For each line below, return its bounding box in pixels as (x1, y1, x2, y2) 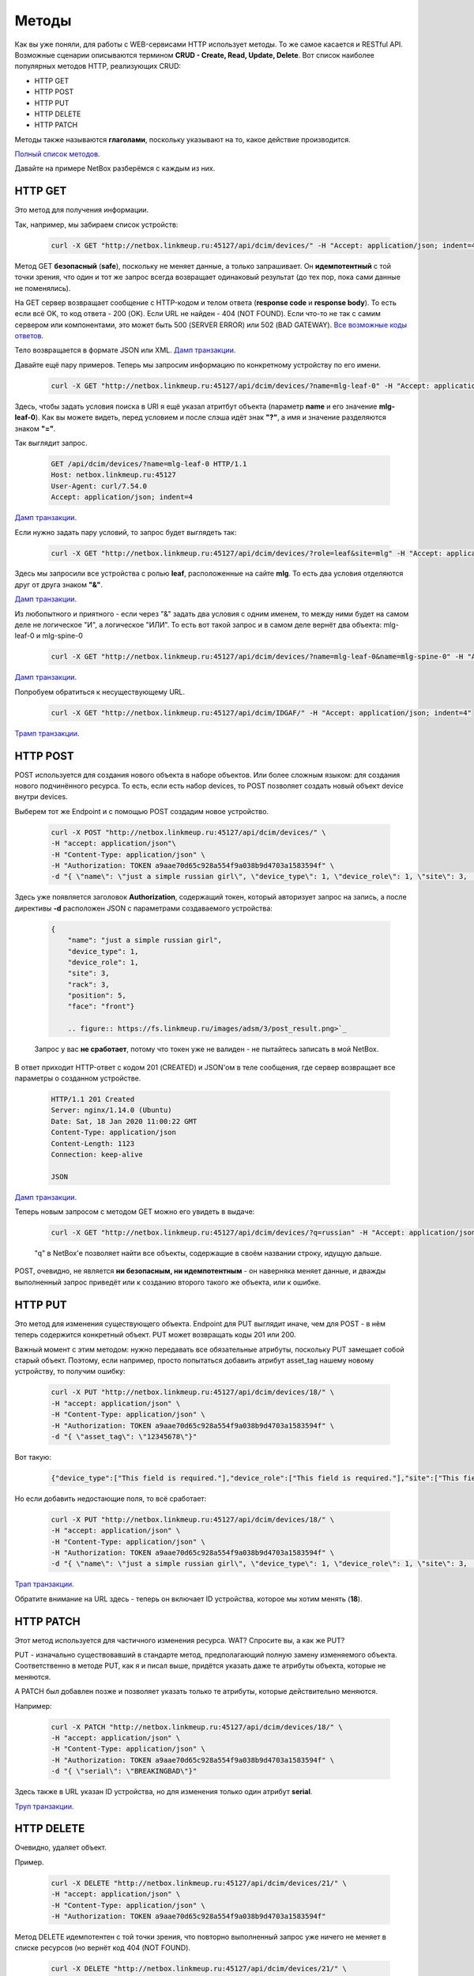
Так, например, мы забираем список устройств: (14, 220, 179, 229)
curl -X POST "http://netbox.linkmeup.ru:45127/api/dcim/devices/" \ (51, 828, 326, 837)
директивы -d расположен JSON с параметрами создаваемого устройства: (14, 903, 273, 913)
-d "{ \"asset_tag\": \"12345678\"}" (51, 1431, 197, 1441)
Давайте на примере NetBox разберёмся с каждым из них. (14, 164, 216, 173)
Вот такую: (14, 1452, 51, 1461)
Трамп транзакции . (14, 728, 80, 738)
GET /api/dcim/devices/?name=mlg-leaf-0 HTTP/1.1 (51, 459, 247, 468)
